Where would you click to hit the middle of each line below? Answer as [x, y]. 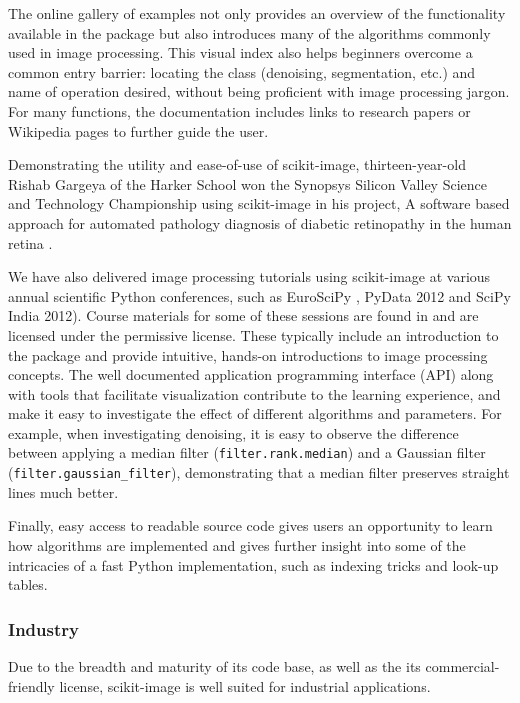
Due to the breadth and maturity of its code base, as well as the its [214, 665]
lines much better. [63, 491]
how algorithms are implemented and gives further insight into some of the [237, 544]
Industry [43, 628]
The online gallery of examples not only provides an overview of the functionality [257, 13]
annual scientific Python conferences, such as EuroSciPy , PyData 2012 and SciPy [259, 295]
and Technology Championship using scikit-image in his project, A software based [259, 203]
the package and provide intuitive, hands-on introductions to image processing [248, 354]
